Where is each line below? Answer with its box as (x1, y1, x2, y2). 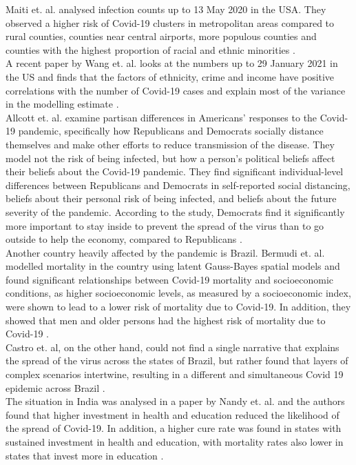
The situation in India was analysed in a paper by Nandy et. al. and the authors (6, 394, 345, 408)
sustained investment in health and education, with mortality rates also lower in (6, 435, 344, 448)
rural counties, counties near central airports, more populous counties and (6, 29, 317, 43)
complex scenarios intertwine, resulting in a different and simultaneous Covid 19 (6, 367, 344, 382)
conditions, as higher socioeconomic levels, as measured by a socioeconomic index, (6, 286, 351, 300)
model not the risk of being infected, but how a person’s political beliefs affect (6, 150, 335, 165)
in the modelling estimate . (6, 97, 119, 111)
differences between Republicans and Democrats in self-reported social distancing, (6, 177, 350, 192)
